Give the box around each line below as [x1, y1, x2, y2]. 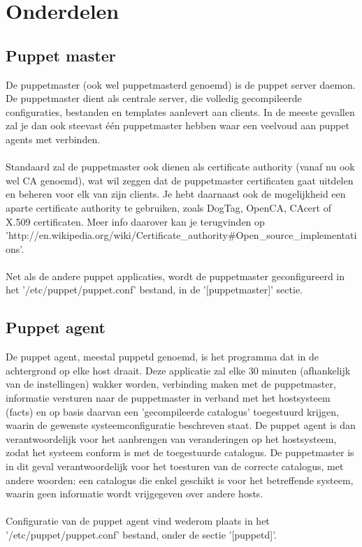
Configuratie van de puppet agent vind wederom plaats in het [6, 513, 270, 528]
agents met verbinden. [6, 131, 101, 146]
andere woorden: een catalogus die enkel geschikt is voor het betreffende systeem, [6, 472, 354, 487]
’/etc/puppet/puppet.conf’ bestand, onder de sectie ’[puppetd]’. [6, 527, 277, 541]
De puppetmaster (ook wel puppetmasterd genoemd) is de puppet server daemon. [6, 77, 356, 92]
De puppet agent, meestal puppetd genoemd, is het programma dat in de [6, 349, 319, 364]
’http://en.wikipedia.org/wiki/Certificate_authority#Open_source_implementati [6, 228, 357, 242]
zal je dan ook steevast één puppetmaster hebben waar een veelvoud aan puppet [6, 118, 349, 133]
